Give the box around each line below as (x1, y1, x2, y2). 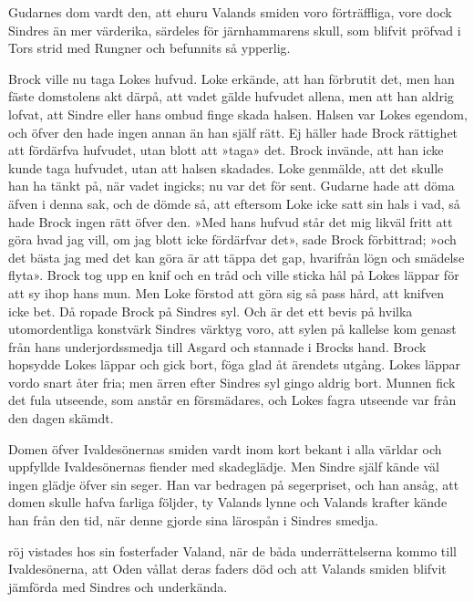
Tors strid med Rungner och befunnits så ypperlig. (8, 38, 291, 57)
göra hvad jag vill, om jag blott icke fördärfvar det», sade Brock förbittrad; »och (8, 230, 457, 249)
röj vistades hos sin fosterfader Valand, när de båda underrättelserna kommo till (8, 541, 457, 560)
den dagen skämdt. (8, 409, 114, 428)
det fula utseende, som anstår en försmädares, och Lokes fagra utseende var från (8, 390, 457, 410)
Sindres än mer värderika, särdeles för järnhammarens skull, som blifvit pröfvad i (8, 20, 461, 39)
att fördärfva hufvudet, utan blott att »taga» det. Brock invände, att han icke (8, 140, 444, 160)
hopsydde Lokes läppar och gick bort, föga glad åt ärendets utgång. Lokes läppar (8, 355, 460, 374)
